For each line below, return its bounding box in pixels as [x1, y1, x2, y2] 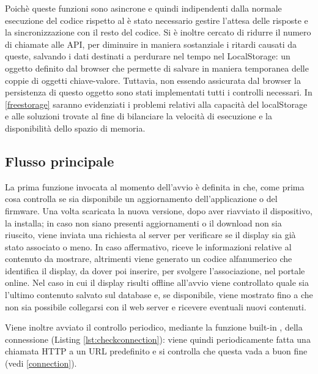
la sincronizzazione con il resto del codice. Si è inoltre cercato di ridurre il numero [5, 26, 311, 39]
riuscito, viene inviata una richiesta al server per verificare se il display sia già [5, 228, 296, 241]
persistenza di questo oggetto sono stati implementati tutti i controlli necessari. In [5, 86, 312, 99]
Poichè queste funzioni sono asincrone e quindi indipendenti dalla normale [5, 2, 282, 14]
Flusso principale [5, 151, 114, 170]
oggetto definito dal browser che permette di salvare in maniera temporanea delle [5, 61, 309, 74]
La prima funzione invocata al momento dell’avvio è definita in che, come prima [5, 180, 305, 193]
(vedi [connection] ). [5, 357, 77, 370]
